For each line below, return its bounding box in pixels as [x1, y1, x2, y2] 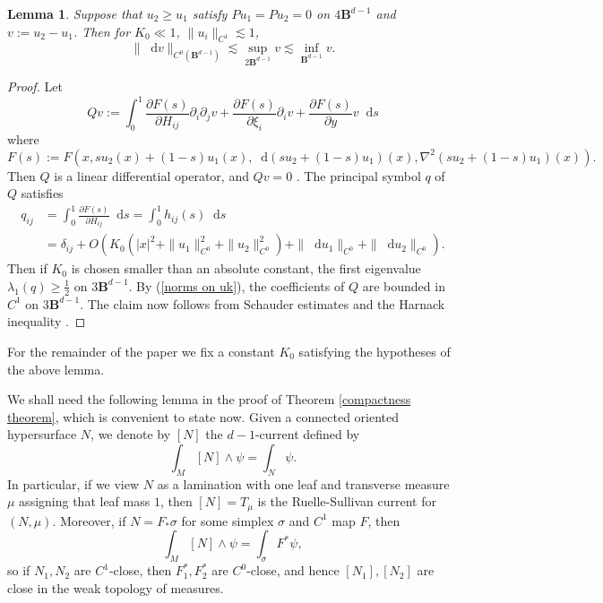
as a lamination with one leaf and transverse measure [157, 474, 450, 493]
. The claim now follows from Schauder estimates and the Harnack [80, 294, 445, 313]
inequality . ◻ [7, 312, 86, 331]
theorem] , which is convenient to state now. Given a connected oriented [7, 407, 400, 426]
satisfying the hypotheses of [298, 341, 451, 360]
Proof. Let [7, 77, 63, 96]
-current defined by [254, 425, 360, 444]
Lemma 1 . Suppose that [7, 4, 142, 22]
